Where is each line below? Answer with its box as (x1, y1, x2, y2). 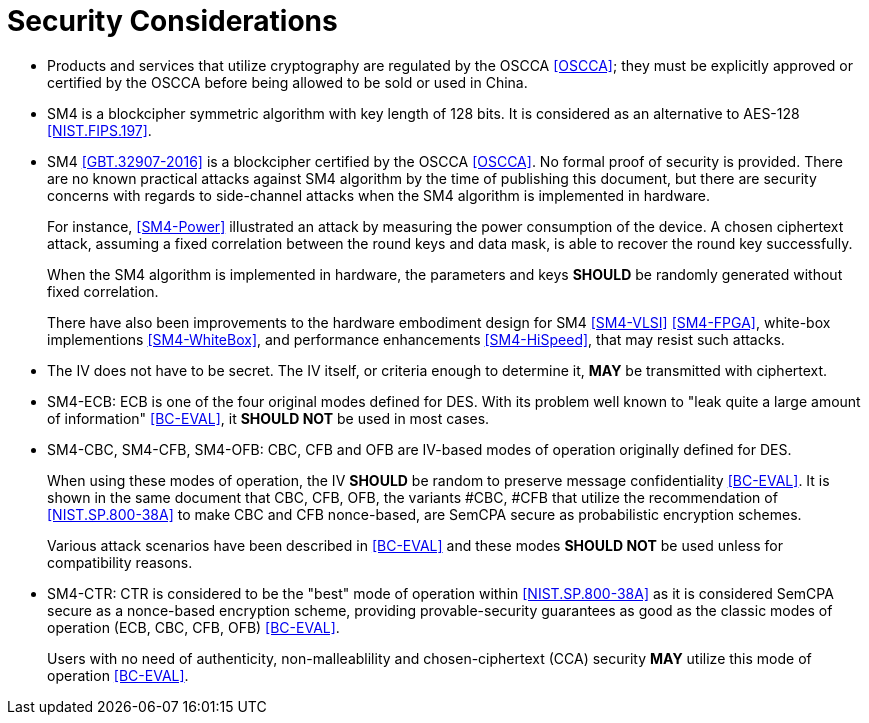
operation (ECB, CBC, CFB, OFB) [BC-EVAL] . (47, 618, 340, 636)
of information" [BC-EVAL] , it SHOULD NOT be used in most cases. (47, 409, 490, 427)
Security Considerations (7, 4, 338, 38)
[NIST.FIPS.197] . (47, 121, 152, 139)
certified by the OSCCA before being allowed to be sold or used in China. (47, 73, 528, 91)
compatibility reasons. (47, 553, 193, 571)
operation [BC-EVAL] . (47, 666, 189, 684)
